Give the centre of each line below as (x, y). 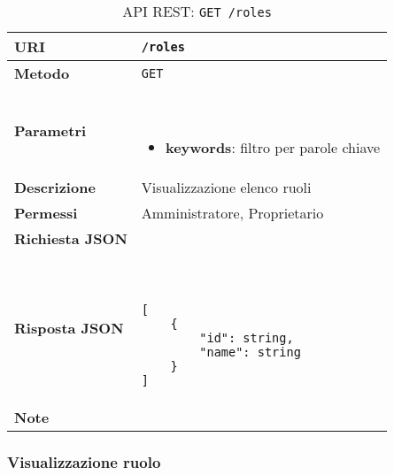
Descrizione (55, 187)
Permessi (46, 213)
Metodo (42, 73)
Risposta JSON (69, 328)
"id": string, (247, 338)
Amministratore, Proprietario (232, 213)
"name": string (250, 352)
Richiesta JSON (71, 238)
